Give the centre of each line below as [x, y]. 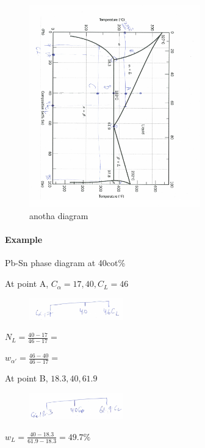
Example [24, 240]
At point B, [27, 378]
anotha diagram [59, 216]
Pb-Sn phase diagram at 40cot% [65, 263]
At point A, [27, 284]
